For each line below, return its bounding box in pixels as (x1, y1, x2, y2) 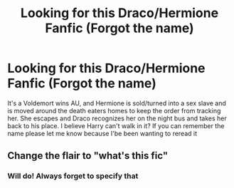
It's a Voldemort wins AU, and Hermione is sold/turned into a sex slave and (7, 98, 226, 108)
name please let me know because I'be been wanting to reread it (7, 129, 198, 137)
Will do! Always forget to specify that (7, 171, 139, 181)
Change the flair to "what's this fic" (7, 150, 169, 162)
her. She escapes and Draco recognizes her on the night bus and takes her (7, 114, 227, 122)
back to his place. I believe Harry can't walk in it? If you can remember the (7, 121, 225, 130)
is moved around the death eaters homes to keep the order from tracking (7, 106, 221, 115)
